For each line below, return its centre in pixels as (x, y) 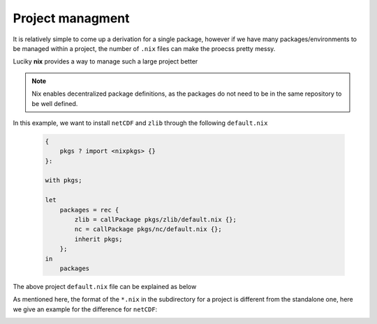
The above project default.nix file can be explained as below (105, 286)
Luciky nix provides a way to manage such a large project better (105, 61)
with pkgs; (64, 181)
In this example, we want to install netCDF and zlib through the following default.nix (140, 123)
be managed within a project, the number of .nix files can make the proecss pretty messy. (144, 48)
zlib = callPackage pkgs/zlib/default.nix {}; (155, 220)
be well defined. (55, 103)
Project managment (71, 18)
